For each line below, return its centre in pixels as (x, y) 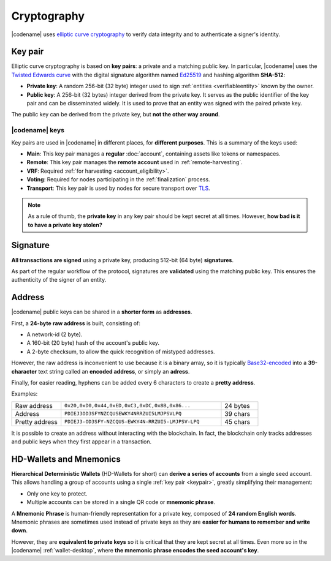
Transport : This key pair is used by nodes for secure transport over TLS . (119, 188)
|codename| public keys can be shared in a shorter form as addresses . (102, 312)
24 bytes (238, 405)
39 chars (238, 413)
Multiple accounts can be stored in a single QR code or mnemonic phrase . (121, 502)
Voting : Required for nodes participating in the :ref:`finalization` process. (119, 179)
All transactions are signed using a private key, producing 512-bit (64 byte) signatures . (123, 260)
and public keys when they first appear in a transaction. (82, 442)
